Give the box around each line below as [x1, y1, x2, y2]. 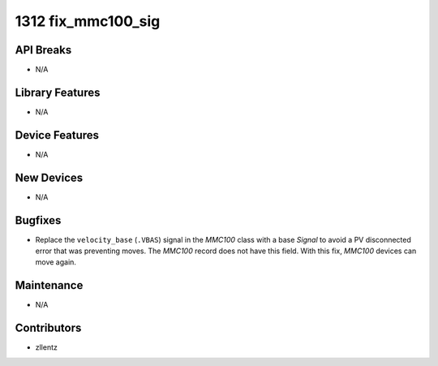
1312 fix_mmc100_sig [15, 12, 161, 30]
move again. [35, 257, 77, 267]
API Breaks [15, 43, 72, 57]
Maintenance [15, 278, 84, 292]
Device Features [15, 128, 100, 142]
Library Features [15, 85, 101, 99]
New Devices [15, 170, 84, 184]
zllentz [35, 342, 58, 352]
